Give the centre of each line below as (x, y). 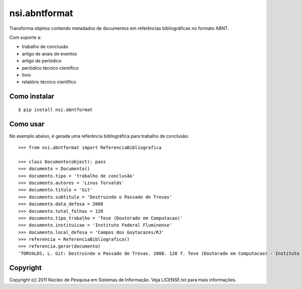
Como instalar (32, 97)
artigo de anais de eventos (50, 53)
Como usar (27, 124)
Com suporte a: (25, 37)
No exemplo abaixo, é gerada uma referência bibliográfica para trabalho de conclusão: (99, 136)
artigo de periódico (42, 61)
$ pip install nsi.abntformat (56, 109)
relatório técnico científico (49, 82)
